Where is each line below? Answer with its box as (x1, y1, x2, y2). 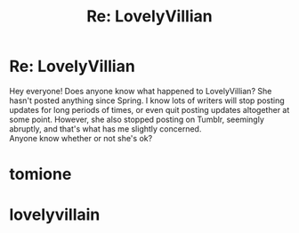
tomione (9, 165, 72, 184)
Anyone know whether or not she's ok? (9, 133, 153, 143)
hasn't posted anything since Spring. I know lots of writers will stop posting (9, 95, 285, 106)
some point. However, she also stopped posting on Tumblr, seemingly (9, 114, 265, 125)
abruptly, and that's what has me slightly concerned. (9, 123, 202, 134)
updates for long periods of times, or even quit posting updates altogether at (9, 104, 290, 115)
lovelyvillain (9, 205, 101, 225)
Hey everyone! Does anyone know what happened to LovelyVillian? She (9, 85, 272, 96)
